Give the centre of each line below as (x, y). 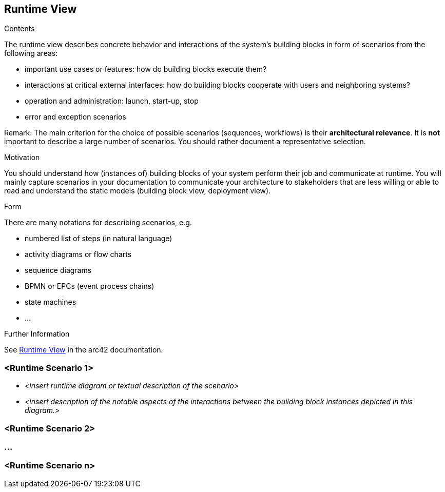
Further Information (37, 334)
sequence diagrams (58, 270)
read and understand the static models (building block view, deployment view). (138, 191)
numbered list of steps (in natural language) (99, 239)
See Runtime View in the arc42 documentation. (84, 350)
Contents (20, 29)
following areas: (31, 53)
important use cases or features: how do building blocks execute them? (146, 69)
